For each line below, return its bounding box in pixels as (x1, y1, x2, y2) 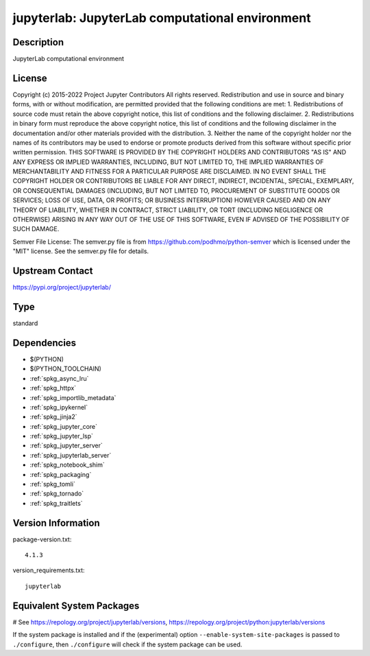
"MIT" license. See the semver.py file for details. (12, 247, 149, 255)
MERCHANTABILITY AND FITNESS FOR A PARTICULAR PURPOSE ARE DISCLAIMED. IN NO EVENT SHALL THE (12, 167, 327, 176)
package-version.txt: (12, 535, 72, 543)
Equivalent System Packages (12, 600, 140, 611)
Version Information (12, 517, 100, 528)
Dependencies (12, 337, 77, 349)
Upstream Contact (12, 265, 93, 277)
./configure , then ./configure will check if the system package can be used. (12, 640, 243, 648)
